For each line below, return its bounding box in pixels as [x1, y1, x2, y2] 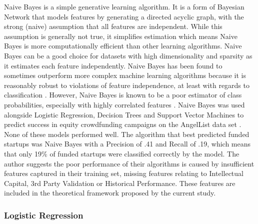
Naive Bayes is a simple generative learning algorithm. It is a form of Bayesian [4, 1, 244, 11]
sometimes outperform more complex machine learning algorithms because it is [4, 70, 246, 80]
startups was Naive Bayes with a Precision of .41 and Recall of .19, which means [4, 138, 251, 149]
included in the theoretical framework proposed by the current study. [4, 187, 216, 198]
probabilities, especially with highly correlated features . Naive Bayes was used [4, 99, 245, 109]
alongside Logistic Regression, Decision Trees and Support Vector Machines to [4, 109, 244, 119]
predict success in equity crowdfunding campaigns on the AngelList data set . [4, 119, 241, 129]
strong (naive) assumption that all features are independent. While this [4, 21, 222, 31]
